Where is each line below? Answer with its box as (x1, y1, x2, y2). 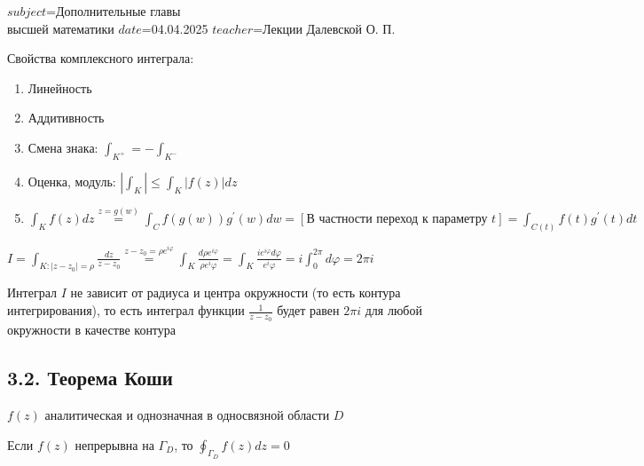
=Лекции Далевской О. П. (253, 19, 396, 37)
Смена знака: (27, 138, 98, 156)
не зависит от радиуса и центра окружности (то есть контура (70, 283, 401, 302)
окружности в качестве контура (7, 320, 177, 339)
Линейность (27, 78, 92, 97)
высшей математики (7, 19, 114, 37)
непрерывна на (75, 435, 154, 454)
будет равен (277, 301, 340, 320)
